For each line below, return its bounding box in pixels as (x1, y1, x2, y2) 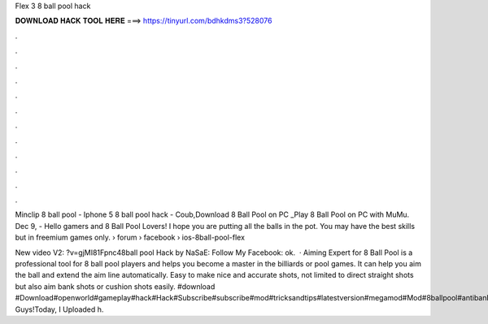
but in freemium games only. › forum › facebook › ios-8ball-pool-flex (15, 232, 246, 243)
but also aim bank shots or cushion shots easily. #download (15, 281, 216, 292)
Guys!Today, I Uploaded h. (15, 305, 104, 314)
